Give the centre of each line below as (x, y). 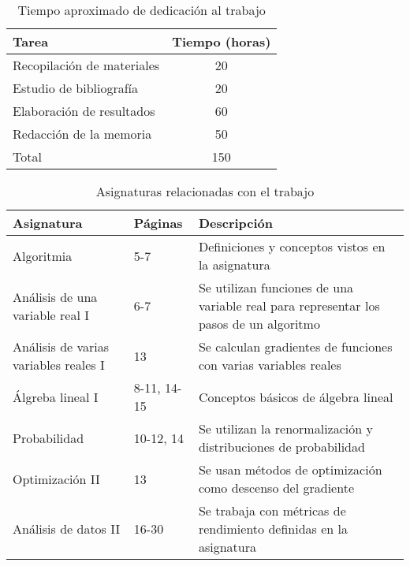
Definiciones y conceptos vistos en (292, 246)
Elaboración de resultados (84, 111)
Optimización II (56, 478)
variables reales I (59, 365)
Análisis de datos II (67, 529)
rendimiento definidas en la (273, 529)
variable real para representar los (289, 305)
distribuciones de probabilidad (281, 447)
